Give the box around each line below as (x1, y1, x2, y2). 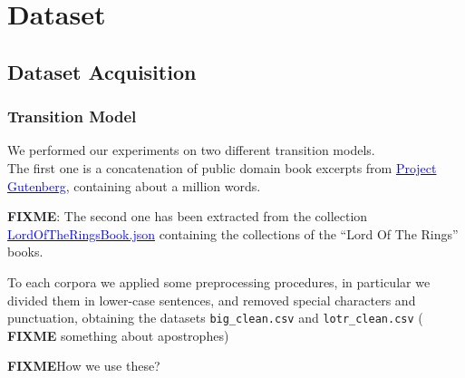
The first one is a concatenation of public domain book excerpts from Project (7, 158, 437, 177)
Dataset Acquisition (7, 57, 197, 85)
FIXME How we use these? (7, 356, 160, 375)
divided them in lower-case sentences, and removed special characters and (7, 290, 416, 309)
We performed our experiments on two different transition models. (7, 141, 375, 160)
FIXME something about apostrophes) (7, 325, 229, 344)
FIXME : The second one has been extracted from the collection (7, 207, 368, 226)
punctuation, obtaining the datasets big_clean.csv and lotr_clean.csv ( (7, 308, 423, 327)
